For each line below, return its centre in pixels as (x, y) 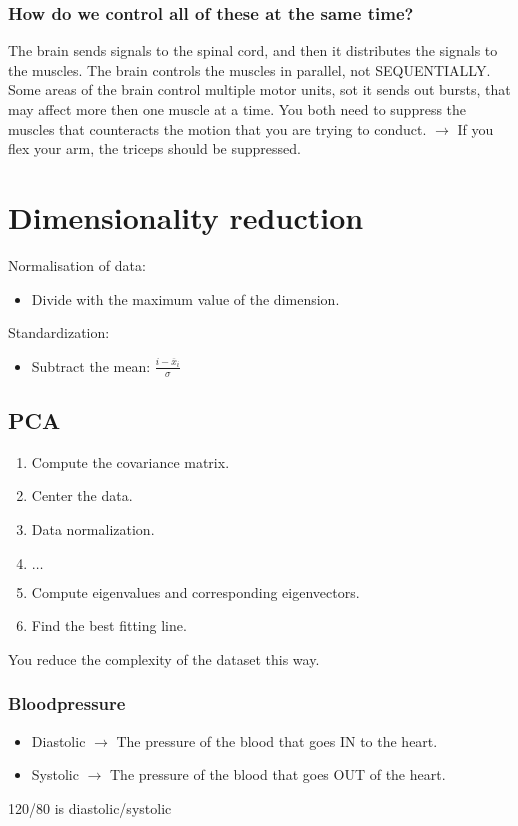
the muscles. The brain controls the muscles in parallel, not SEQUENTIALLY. (249, 69)
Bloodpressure (67, 703)
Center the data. (82, 495)
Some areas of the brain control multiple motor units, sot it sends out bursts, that (259, 89)
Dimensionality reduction (186, 216)
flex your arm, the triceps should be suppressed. (154, 148)
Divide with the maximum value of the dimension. (185, 298)
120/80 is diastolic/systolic (90, 807)
